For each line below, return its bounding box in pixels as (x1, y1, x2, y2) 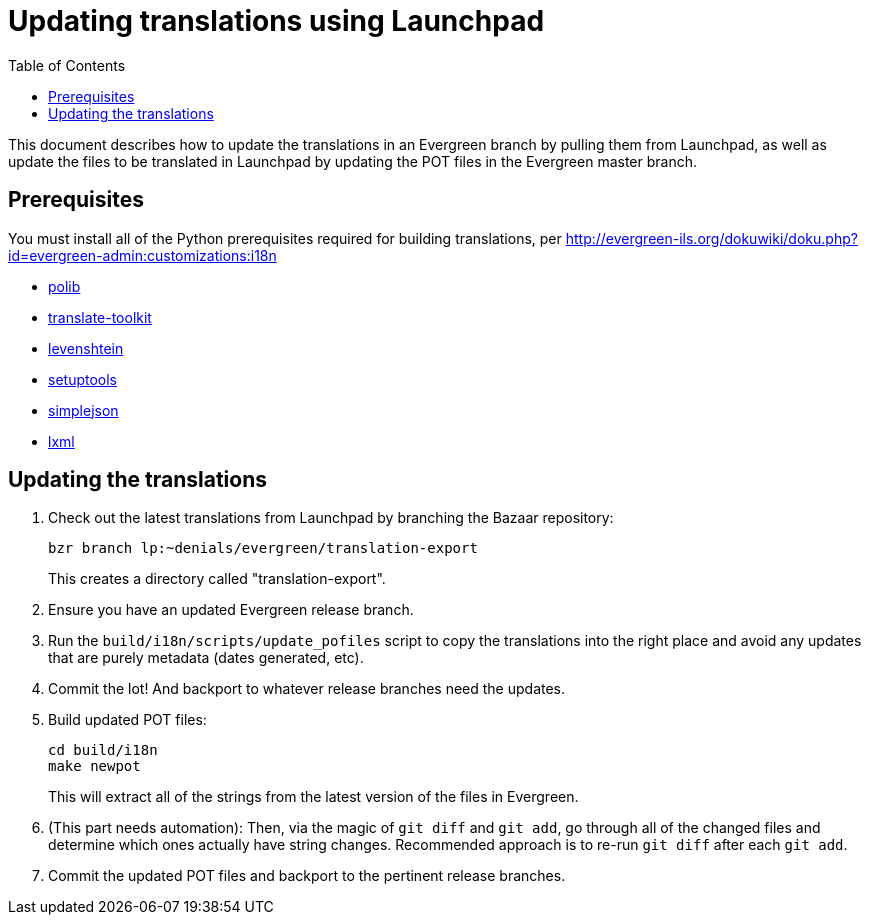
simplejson (48, 401, 119, 419)
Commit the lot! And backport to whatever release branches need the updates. (48, 680, 566, 698)
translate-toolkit (48, 308, 152, 326)
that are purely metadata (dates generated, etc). (48, 649, 364, 667)
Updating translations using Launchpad (8, 4, 545, 38)
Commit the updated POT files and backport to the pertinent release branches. (48, 867, 566, 885)
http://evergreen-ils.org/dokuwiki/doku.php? (565, 229, 858, 247)
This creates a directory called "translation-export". (48, 570, 386, 588)
